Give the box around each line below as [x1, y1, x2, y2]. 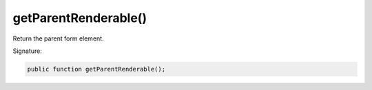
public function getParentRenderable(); [27, 65, 165, 73]
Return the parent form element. [12, 34, 104, 43]
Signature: [12, 47, 43, 55]
